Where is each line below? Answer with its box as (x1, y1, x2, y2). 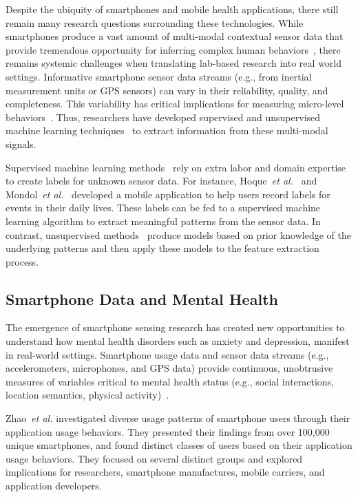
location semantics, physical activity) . (6, 388, 169, 402)
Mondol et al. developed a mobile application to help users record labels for (6, 187, 330, 201)
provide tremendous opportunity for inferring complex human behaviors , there (6, 42, 341, 56)
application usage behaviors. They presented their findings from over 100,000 (6, 424, 330, 438)
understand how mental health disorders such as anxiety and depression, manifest (6, 334, 350, 348)
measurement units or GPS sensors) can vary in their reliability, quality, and (6, 83, 328, 97)
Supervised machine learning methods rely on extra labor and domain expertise (6, 160, 346, 174)
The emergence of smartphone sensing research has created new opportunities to (6, 320, 345, 335)
